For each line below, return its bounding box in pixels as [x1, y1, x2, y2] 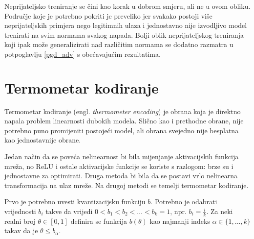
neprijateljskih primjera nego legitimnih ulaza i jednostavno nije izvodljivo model [4, 20, 247, 30]
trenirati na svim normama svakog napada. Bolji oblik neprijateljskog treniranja [4, 29, 244, 40]
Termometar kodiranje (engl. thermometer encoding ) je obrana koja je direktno [4, 106, 241, 116]
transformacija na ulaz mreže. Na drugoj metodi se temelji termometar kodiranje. [4, 180, 249, 190]
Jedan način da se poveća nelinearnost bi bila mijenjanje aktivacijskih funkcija [4, 151, 239, 162]
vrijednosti [4, 206, 36, 216]
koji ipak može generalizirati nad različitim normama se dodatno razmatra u [4, 39, 233, 49]
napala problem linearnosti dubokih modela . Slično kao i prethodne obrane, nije [4, 116, 244, 126]
